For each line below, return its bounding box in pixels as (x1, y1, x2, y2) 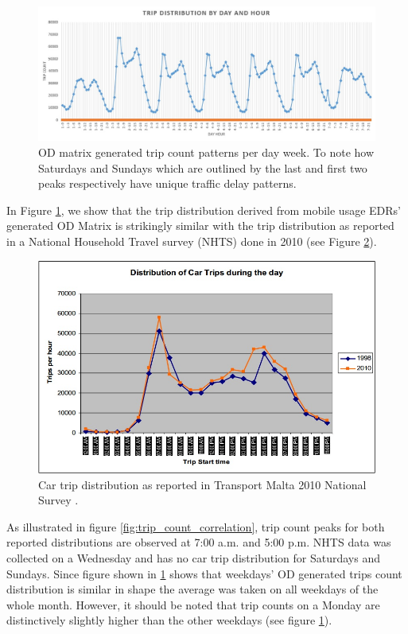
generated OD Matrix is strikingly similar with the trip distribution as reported (6, 217, 394, 234)
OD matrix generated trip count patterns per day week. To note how (38, 143, 375, 160)
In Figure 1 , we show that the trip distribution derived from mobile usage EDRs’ (6, 201, 401, 218)
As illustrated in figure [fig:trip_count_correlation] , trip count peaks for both (6, 518, 385, 535)
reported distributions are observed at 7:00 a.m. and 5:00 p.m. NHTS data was (6, 534, 391, 550)
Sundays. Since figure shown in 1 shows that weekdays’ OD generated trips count (6, 565, 402, 581)
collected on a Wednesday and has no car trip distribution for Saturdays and (6, 549, 380, 566)
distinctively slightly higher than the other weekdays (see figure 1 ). (6, 612, 332, 628)
